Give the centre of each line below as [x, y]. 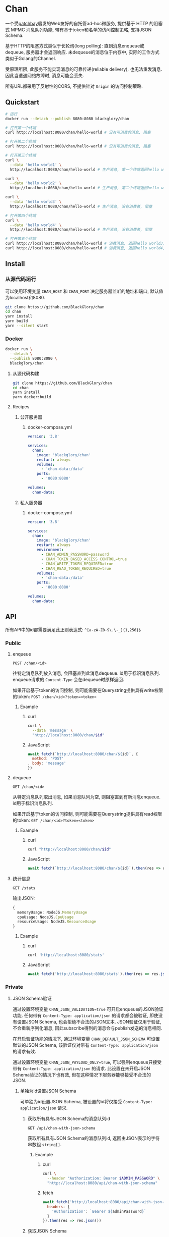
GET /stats [24, 888]
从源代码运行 [21, 279]
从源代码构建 [26, 373]
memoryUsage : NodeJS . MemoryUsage [52, 912]
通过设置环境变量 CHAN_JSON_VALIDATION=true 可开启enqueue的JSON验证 [88, 1009]
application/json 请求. [44, 1108]
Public [13, 643]
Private [14, 987]
